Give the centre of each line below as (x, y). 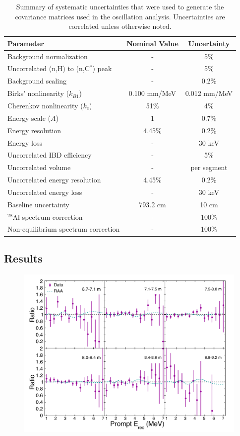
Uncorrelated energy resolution (54, 180)
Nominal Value (152, 43)
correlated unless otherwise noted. (120, 26)
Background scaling (37, 81)
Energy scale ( (29, 118)
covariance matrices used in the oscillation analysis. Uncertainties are (120, 16)
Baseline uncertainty (38, 204)
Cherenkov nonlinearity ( (45, 105)
